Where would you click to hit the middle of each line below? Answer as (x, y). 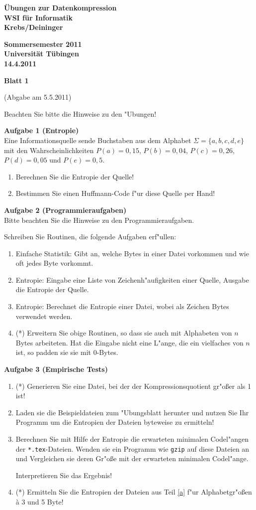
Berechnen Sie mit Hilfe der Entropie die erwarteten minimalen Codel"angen (132, 439)
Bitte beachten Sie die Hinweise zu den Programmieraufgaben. (99, 220)
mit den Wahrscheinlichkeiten (49, 150)
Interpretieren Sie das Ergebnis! (64, 475)
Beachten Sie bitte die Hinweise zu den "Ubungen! (80, 113)
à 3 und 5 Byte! (40, 502)
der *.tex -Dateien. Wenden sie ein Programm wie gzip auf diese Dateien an (132, 448)
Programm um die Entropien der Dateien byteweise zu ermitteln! (115, 422)
